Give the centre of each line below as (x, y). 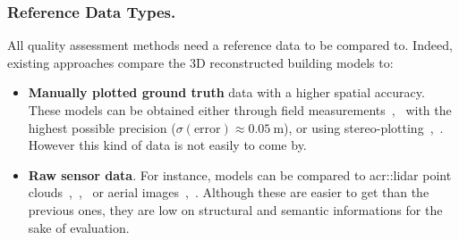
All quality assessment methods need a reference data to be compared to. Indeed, (230, 45)
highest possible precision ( (102, 127)
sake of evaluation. (79, 227)
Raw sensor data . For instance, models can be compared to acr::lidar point (240, 174)
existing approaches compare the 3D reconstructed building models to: (200, 62)
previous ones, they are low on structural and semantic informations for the (235, 209)
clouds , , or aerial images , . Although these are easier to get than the (229, 192)
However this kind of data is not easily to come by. (167, 145)
